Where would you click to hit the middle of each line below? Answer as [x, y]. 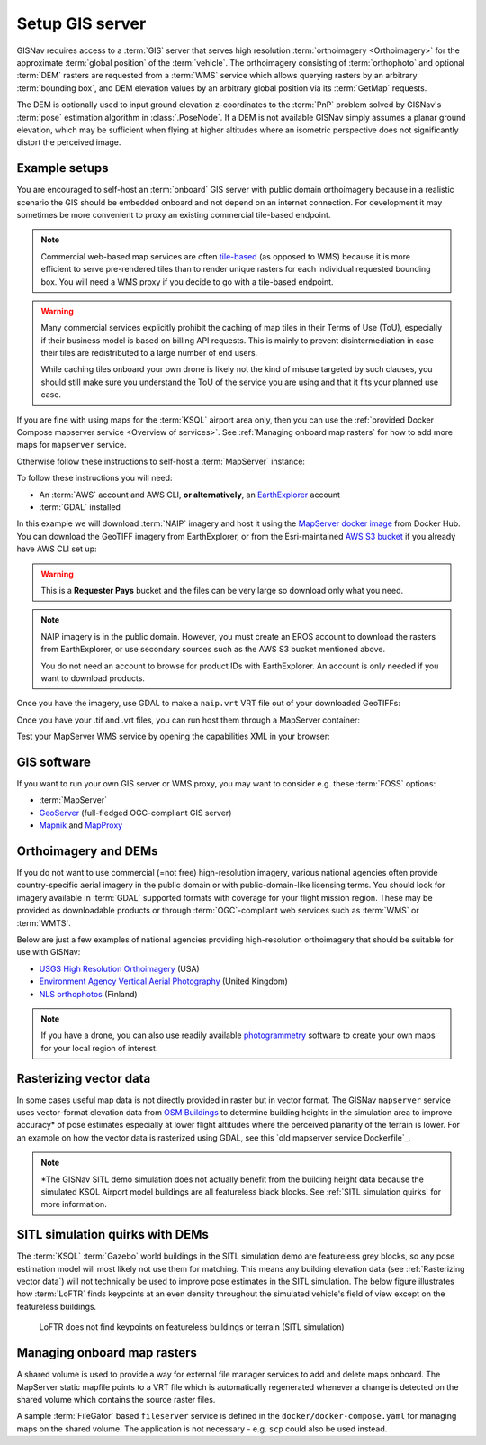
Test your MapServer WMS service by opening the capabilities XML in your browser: [173, 736]
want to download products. [93, 678]
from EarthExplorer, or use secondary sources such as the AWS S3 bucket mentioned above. [213, 650]
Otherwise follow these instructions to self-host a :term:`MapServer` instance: [161, 461]
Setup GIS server [81, 23]
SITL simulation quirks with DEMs [112, 1235]
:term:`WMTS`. [44, 922]
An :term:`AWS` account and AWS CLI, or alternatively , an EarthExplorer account [190, 495]
